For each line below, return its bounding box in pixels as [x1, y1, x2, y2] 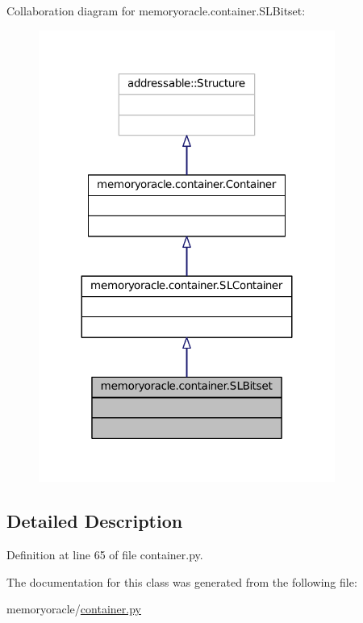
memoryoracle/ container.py [6, 600, 141, 617]
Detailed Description [6, 508, 183, 533]
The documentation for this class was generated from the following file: [6, 573, 357, 590]
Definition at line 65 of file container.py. [6, 546, 203, 563]
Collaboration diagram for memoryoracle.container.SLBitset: [6, 2, 306, 19]
